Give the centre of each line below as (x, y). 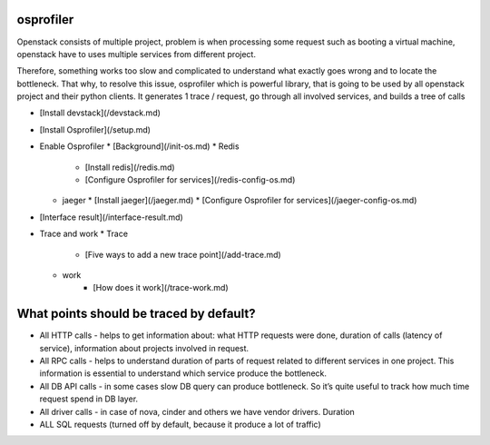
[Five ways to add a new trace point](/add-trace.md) (183, 254)
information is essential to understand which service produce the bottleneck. (183, 373)
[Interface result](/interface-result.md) (111, 217)
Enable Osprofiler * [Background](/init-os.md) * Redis (139, 146)
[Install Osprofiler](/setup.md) (95, 129)
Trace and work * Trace (84, 234)
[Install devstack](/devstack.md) (100, 113)
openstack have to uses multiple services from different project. (136, 54)
